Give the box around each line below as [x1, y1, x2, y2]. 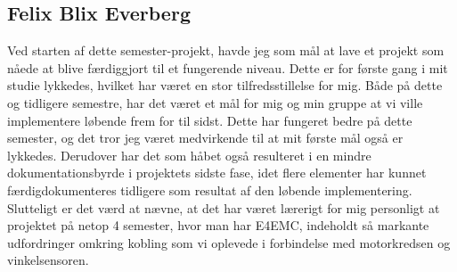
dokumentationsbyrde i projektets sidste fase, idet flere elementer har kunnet [7, 163, 427, 182]
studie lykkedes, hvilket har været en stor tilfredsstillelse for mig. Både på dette [7, 76, 443, 95]
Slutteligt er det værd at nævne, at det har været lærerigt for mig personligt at [7, 198, 440, 217]
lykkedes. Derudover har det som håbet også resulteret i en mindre [7, 145, 371, 164]
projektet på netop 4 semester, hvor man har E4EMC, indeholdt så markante [7, 216, 429, 235]
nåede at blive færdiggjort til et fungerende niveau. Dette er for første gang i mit [7, 58, 448, 77]
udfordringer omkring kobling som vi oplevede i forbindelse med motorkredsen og [7, 233, 451, 251]
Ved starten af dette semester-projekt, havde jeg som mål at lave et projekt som [7, 41, 445, 60]
